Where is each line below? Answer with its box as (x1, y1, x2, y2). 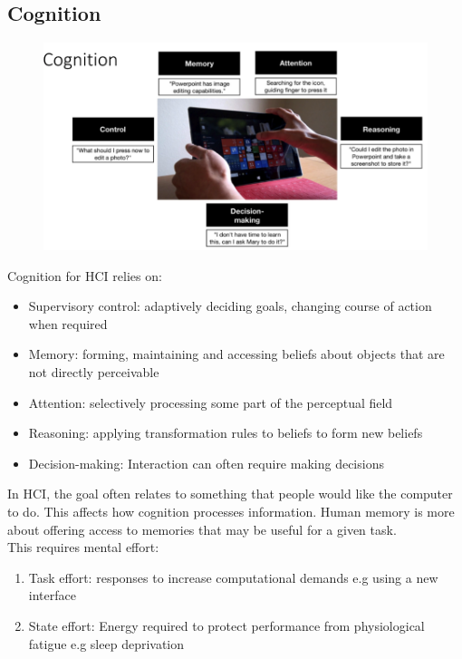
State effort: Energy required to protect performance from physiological (28, 615, 425, 635)
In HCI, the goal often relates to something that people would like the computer (7, 484, 453, 503)
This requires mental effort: (7, 538, 159, 557)
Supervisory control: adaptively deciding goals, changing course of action (28, 296, 432, 315)
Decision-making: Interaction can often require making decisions (28, 453, 384, 472)
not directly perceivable (28, 363, 159, 382)
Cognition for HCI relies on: (7, 266, 162, 285)
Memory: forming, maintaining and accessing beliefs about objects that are (28, 344, 445, 363)
